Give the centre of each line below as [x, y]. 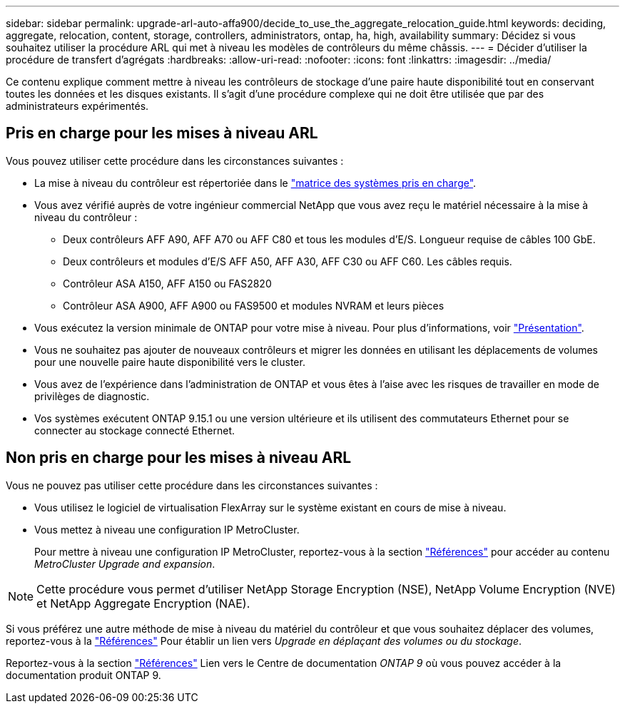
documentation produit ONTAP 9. [83, 675]
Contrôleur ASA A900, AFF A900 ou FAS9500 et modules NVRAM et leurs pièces [254, 305]
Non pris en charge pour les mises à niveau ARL [179, 458]
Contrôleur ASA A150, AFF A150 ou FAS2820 [167, 283]
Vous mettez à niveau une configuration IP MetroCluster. [167, 529]
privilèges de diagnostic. [92, 396]
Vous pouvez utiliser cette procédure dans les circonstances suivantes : [175, 160]
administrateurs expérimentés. [77, 106]
